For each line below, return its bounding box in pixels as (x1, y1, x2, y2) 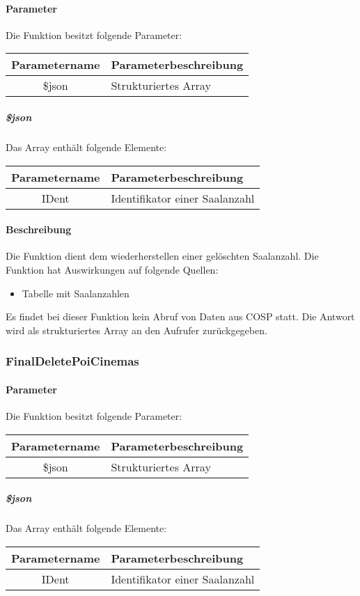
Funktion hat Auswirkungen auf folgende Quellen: (6, 262, 219, 276)
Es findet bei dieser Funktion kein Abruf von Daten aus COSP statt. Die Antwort (6, 309, 355, 324)
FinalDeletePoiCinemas (6, 352, 139, 370)
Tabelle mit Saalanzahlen (22, 285, 130, 300)
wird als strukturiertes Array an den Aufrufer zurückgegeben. (6, 322, 267, 337)
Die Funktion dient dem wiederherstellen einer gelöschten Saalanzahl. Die (6, 249, 319, 263)
